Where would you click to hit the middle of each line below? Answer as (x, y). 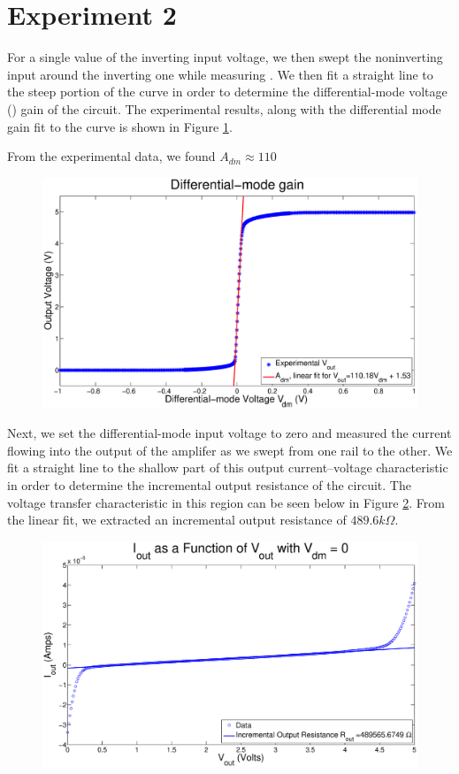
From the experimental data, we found (111, 156)
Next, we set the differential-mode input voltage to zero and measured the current (229, 433)
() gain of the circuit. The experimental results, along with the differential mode (224, 108)
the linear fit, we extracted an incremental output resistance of (177, 520)
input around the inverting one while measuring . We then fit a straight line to (220, 74)
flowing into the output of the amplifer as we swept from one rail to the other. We (230, 450)
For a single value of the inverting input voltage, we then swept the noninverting (225, 57)
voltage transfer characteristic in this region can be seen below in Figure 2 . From (226, 502)
